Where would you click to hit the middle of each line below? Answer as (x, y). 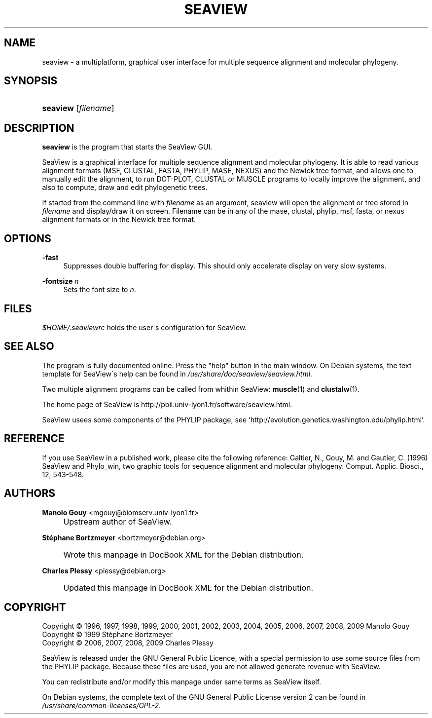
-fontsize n (60, 281)
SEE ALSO (29, 346)
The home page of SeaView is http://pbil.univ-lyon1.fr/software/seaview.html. (167, 404)
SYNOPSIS (31, 81)
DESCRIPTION (39, 128)
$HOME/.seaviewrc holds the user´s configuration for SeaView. (144, 327)
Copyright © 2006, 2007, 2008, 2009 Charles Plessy (128, 643)
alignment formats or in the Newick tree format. (119, 220)
